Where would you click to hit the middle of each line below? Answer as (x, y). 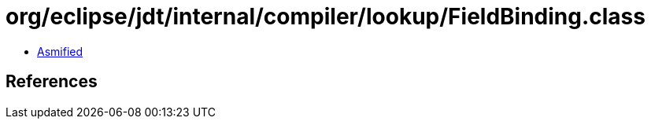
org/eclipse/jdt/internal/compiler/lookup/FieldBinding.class (325, 17)
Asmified (60, 51)
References (52, 82)
